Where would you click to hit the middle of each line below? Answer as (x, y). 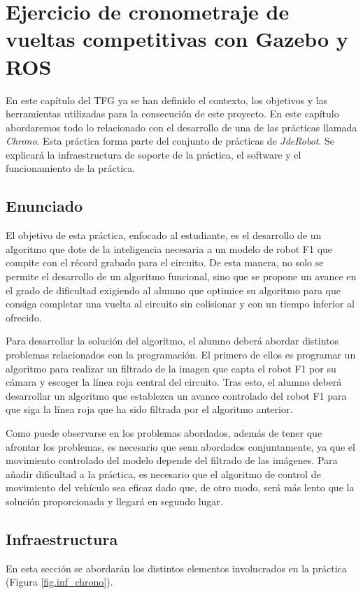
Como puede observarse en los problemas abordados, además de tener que (164, 432)
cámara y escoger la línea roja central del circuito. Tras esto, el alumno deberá (174, 382)
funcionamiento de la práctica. (71, 168)
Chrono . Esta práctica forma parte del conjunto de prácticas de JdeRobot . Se (170, 141)
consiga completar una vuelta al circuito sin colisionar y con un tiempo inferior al (180, 304)
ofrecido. (24, 317)
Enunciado (44, 206)
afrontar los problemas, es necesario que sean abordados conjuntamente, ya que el (180, 446)
